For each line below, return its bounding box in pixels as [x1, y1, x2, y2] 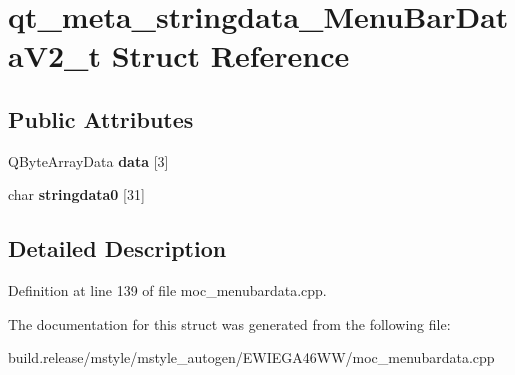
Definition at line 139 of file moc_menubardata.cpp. [8, 280, 327, 301]
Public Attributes [8, 103, 194, 134]
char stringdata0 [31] [8, 184, 145, 205]
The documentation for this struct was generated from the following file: [8, 313, 451, 334]
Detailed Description [8, 233, 227, 264]
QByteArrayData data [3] [8, 150, 169, 171]
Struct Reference [111, 35, 350, 76]
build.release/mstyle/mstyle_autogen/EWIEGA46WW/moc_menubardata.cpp [8, 347, 495, 368]
